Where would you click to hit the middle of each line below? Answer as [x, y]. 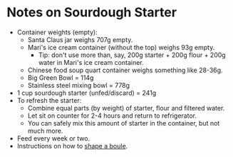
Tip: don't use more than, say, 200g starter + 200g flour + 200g [132, 55]
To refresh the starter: [49, 100]
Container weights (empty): [57, 32]
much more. [45, 131]
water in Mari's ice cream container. [91, 62]
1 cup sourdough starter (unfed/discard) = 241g [87, 93]
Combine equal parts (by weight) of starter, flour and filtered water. [126, 108]
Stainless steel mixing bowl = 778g [78, 85]
